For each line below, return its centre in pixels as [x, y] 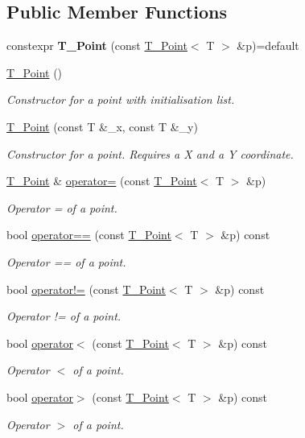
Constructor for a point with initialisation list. [121, 99]
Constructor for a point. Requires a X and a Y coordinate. [150, 153]
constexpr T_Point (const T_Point [97, 45]
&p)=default [268, 45]
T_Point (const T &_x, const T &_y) [102, 126]
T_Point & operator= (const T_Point [102, 181]
